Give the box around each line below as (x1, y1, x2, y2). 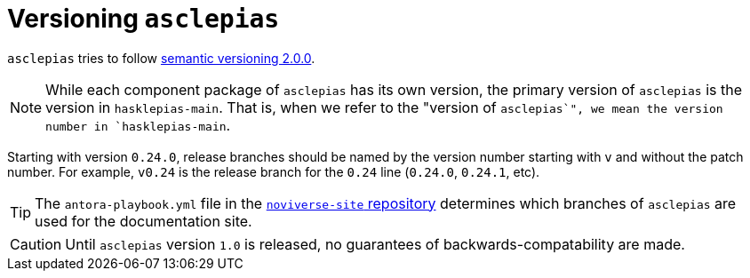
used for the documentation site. (35, 211, 252, 230)
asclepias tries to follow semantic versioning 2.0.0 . (7, 50, 315, 66)
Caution (10, 234, 62, 253)
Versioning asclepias (7, 4, 280, 34)
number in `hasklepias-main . (45, 115, 231, 134)
